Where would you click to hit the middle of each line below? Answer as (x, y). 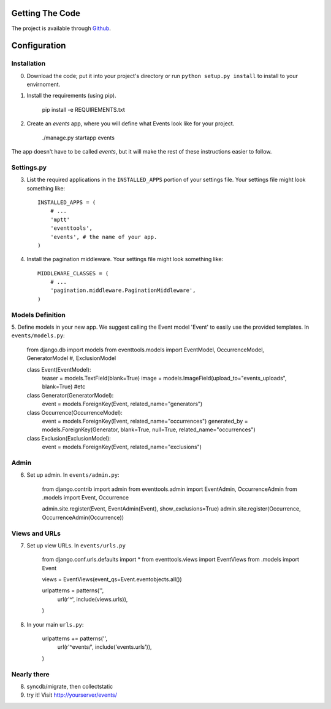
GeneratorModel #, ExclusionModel (71, 358)
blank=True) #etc (64, 386)
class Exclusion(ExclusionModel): (69, 438)
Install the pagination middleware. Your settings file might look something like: (125, 259)
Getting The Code (46, 13)
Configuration (39, 46)
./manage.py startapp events (78, 138)
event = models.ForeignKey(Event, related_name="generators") (122, 404)
